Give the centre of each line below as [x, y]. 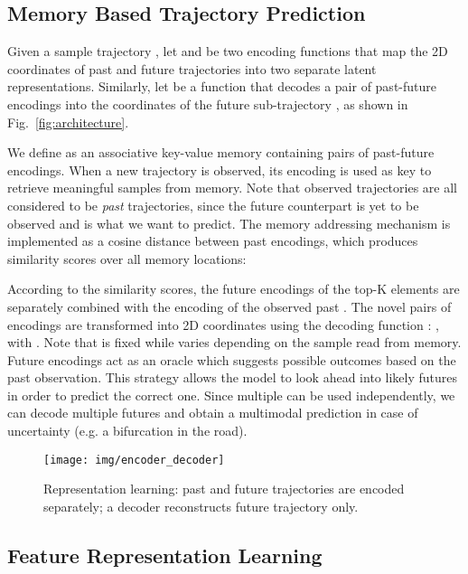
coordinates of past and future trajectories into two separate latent [192, 68]
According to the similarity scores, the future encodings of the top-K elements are [234, 289]
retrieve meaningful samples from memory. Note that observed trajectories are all [232, 188]
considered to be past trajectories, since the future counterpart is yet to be [213, 205]
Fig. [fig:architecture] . [68, 122]
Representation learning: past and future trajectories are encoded [224, 489]
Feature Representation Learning [165, 555]
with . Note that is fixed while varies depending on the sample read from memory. [234, 342]
